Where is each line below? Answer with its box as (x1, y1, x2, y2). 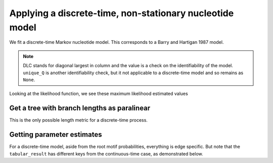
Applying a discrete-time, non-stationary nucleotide (9, 8, 234, 19)
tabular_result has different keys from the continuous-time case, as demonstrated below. (9, 150, 203, 156)
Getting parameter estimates (9, 130, 102, 139)
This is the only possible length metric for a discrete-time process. (9, 117, 148, 123)
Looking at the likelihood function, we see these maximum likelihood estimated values (9, 91, 188, 97)
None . (23, 76, 35, 83)
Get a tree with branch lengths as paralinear (9, 104, 151, 113)
